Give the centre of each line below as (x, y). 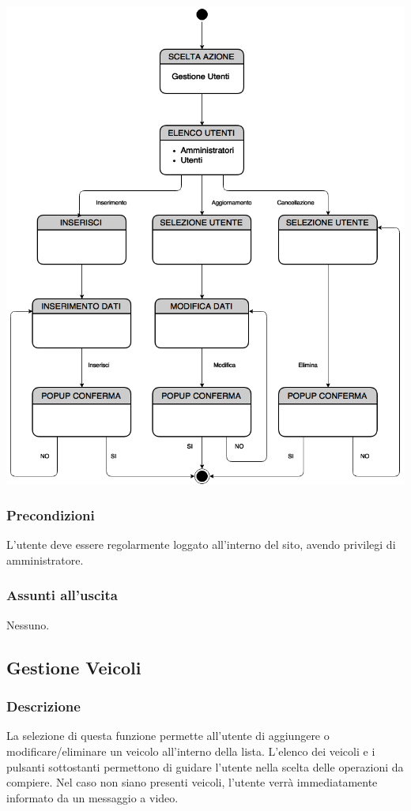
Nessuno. (28, 624)
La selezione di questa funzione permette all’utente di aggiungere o (168, 736)
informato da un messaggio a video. (92, 797)
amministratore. (45, 559)
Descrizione (43, 706)
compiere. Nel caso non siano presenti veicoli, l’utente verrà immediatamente (192, 782)
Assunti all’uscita (62, 595)
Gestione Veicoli (74, 667)
